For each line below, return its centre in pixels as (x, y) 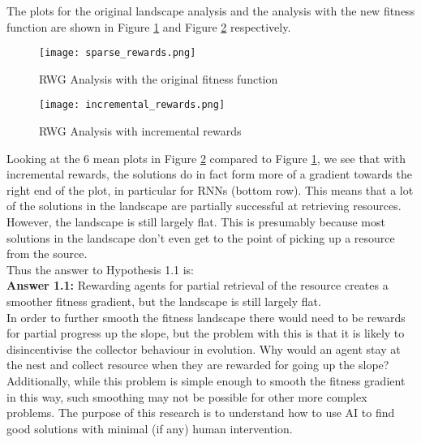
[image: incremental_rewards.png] (132, 105)
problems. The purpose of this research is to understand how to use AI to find (201, 413)
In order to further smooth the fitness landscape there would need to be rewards (206, 317)
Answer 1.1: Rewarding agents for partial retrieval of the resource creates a (198, 285)
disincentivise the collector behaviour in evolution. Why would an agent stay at (204, 348)
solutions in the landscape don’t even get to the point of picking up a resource (201, 237)
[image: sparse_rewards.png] (118, 53)
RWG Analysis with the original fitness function (159, 78)
